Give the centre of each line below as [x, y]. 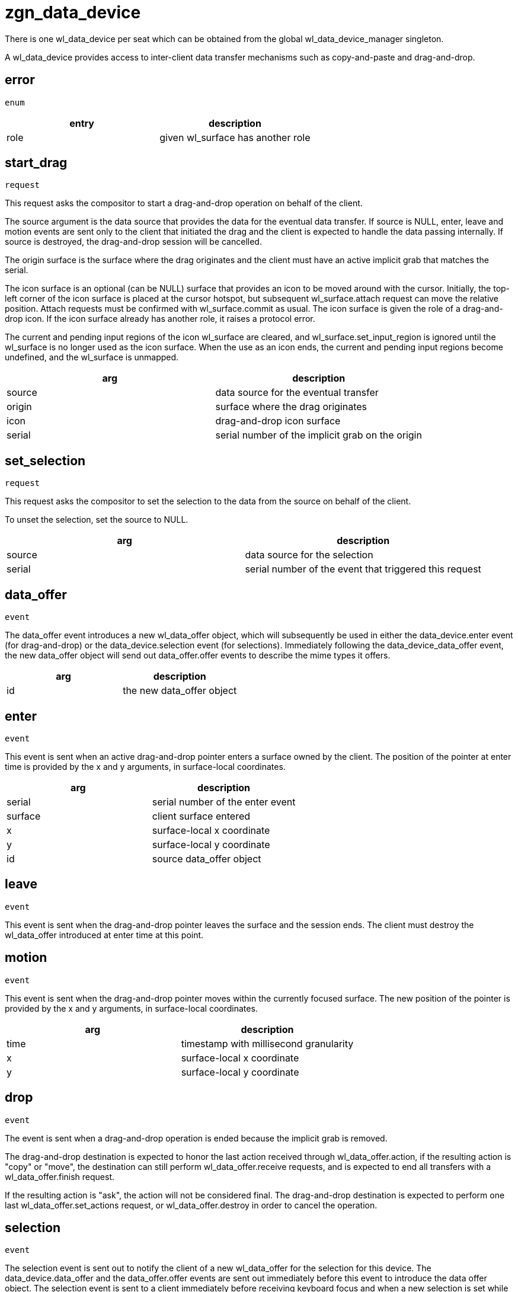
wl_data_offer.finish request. [60, 1176]
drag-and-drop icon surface [278, 421]
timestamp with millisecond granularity [267, 1043]
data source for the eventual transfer [297, 393]
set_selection [45, 460]
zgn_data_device [73, 12]
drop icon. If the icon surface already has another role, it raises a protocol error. [160, 319]
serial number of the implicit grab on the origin [319, 435]
